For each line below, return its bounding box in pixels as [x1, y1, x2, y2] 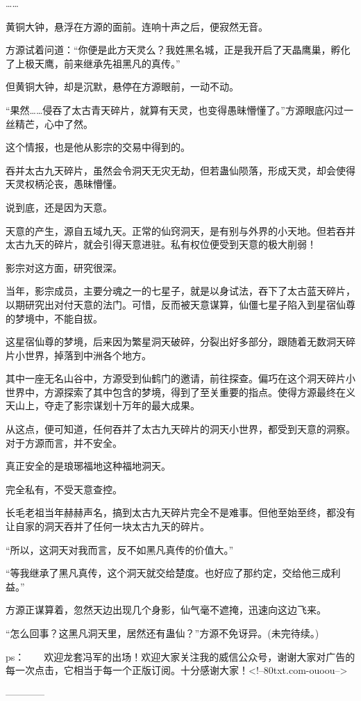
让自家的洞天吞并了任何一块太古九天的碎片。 [6, 519, 210, 534]
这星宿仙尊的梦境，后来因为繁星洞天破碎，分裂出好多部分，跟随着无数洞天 [6, 334, 346, 349]
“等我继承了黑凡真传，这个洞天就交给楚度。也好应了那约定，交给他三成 [6, 566, 331, 580]
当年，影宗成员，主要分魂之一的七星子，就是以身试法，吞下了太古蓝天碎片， [6, 283, 355, 298]
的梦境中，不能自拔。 [6, 311, 103, 325]
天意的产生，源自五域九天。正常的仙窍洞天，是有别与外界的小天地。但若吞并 [6, 223, 355, 238]
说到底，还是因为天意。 [6, 199, 112, 214]
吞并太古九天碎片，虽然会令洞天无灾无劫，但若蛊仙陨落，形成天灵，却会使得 [6, 163, 355, 177]
